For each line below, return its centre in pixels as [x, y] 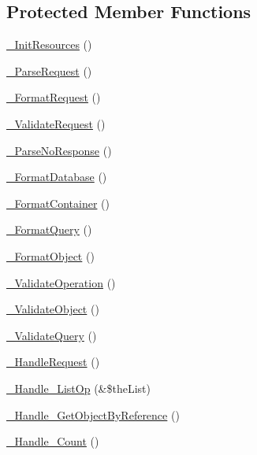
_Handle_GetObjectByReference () [93, 414]
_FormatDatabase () [57, 177]
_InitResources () [49, 44]
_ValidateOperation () [61, 282]
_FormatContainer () [58, 203]
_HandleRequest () [53, 362]
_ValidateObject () [53, 309]
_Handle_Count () [53, 441]
